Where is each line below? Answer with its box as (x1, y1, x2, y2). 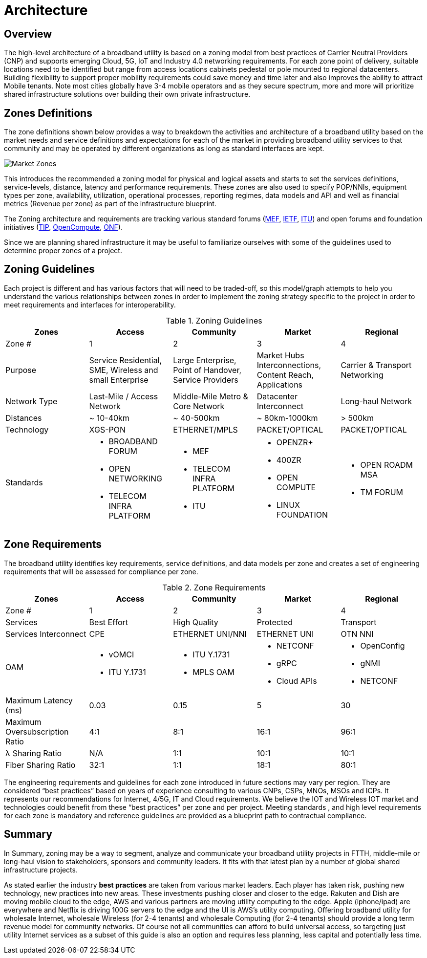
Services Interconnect (5, 629, 86, 639)
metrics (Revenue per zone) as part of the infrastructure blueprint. (4, 199, 216, 208)
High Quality (173, 617, 218, 627)
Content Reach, (256, 370, 314, 380)
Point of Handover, (173, 365, 242, 375)
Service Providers (173, 374, 238, 385)
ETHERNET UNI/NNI (173, 629, 247, 639)
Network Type (5, 396, 58, 406)
